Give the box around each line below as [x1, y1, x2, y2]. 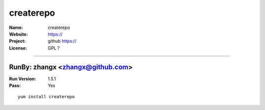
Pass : [9, 82, 21, 88]
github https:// [48, 38, 77, 44]
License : [9, 45, 27, 51]
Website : [9, 31, 28, 37]
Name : [9, 25, 23, 30]
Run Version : [9, 76, 36, 82]
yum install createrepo [18, 94, 75, 100]
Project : [9, 38, 26, 44]
